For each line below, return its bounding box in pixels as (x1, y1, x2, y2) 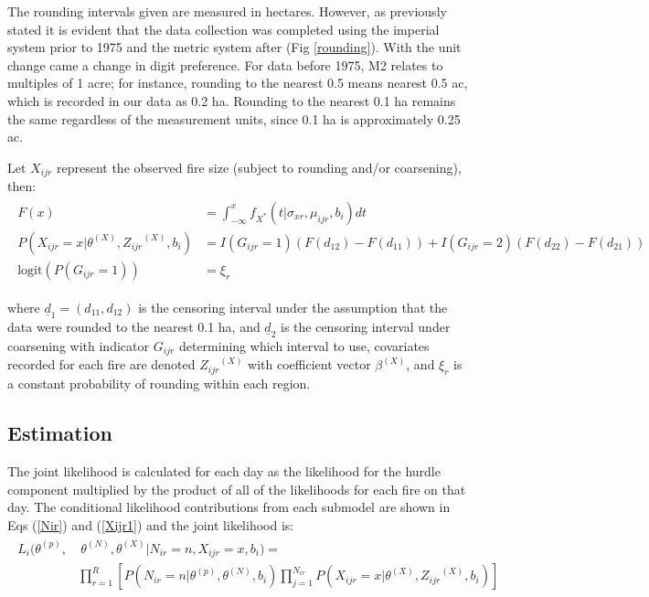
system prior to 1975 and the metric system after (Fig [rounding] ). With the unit (7, 37, 462, 57)
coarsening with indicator (7, 336, 149, 355)
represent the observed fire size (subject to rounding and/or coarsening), (56, 157, 462, 176)
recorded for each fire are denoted (7, 355, 196, 374)
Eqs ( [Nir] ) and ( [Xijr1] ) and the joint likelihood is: (7, 515, 294, 534)
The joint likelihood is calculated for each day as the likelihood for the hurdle (7, 462, 441, 480)
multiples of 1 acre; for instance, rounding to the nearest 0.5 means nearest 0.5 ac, (7, 73, 468, 92)
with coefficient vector (248, 355, 371, 374)
